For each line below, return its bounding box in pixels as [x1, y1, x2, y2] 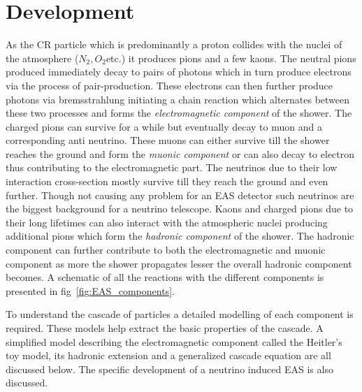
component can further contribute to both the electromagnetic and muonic [6, 242, 326, 257]
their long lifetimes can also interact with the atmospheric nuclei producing [6, 215, 328, 229]
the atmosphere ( [6, 50, 79, 65]
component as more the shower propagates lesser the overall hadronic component [6, 256, 352, 270]
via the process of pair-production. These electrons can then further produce [6, 78, 333, 92]
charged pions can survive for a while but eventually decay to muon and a [6, 119, 322, 133]
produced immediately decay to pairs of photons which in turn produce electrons [6, 64, 352, 79]
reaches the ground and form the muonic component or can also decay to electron [6, 146, 355, 161]
